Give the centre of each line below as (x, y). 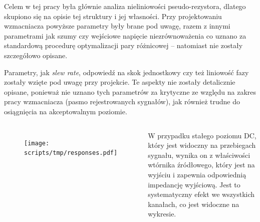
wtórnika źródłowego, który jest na (201, 165)
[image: (37, 143)
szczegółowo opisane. (36, 55)
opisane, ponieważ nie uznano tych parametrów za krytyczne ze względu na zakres (130, 91)
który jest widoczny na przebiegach (202, 145)
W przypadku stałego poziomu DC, (202, 135)
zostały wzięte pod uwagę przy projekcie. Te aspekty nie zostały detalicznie (120, 82)
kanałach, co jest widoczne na (194, 204)
